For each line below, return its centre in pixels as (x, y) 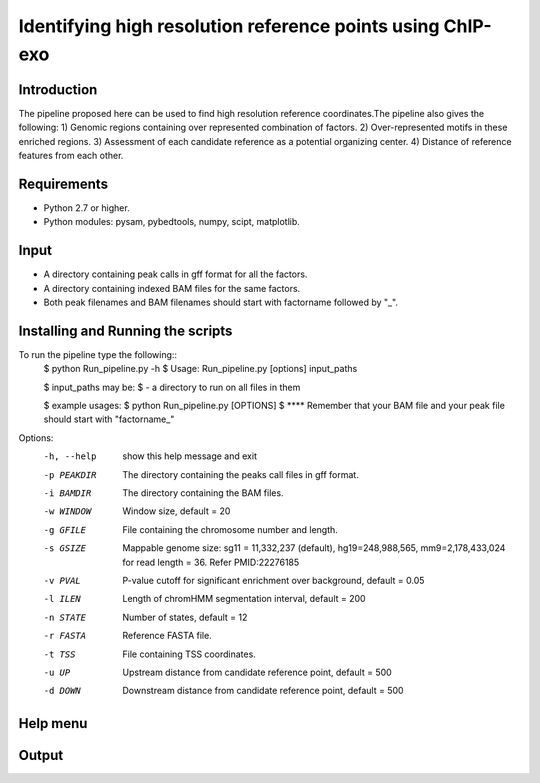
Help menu (53, 723)
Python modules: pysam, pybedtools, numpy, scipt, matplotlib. (171, 222)
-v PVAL (62, 580)
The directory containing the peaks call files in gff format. (240, 474)
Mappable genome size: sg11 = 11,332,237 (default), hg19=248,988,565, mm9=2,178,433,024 (314, 548)
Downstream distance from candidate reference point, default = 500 (263, 691)
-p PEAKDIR (70, 474)
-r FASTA (65, 636)
